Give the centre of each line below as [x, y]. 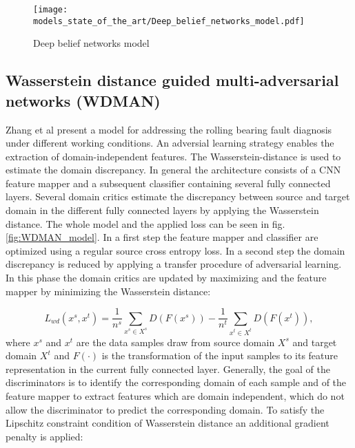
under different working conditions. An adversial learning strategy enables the [170, 143]
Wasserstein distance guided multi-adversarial [172, 80]
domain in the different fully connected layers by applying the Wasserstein [162, 210]
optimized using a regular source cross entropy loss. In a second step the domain [175, 250]
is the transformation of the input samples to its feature [220, 355]
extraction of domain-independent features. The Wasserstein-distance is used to [173, 156]
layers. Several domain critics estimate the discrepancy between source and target [178, 196]
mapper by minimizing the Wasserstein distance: [108, 291]
